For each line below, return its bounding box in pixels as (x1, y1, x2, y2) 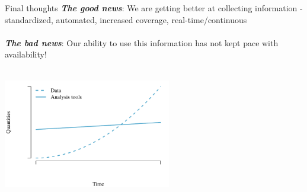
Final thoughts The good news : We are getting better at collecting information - (5, 2, 303, 14)
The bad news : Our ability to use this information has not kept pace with (5, 36, 279, 49)
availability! (5, 48, 47, 60)
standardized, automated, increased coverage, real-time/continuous (5, 13, 247, 25)
